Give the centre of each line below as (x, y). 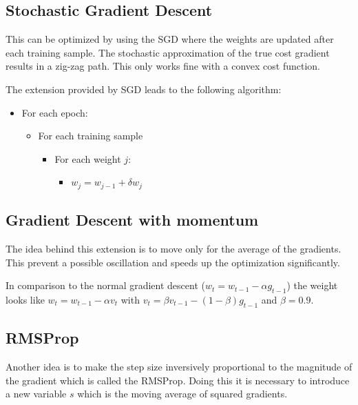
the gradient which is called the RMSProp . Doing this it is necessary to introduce (178, 380)
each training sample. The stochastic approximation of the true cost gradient (168, 52)
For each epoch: (55, 112)
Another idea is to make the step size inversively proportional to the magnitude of (179, 366)
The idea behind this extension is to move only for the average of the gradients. (173, 249)
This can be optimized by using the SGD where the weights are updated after (170, 39)
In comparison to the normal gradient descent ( (105, 285)
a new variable (36, 394)
